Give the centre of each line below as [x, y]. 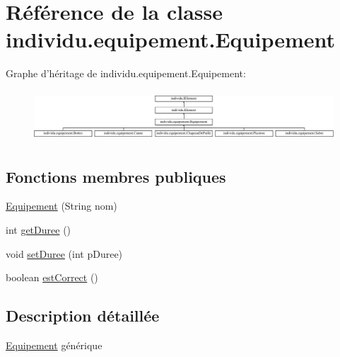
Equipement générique [54, 345]
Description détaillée [83, 316]
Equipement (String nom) [61, 206]
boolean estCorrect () [52, 277]
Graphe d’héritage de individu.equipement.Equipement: [126, 73]
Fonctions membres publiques [116, 176]
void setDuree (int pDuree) [64, 253]
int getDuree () [39, 229]
